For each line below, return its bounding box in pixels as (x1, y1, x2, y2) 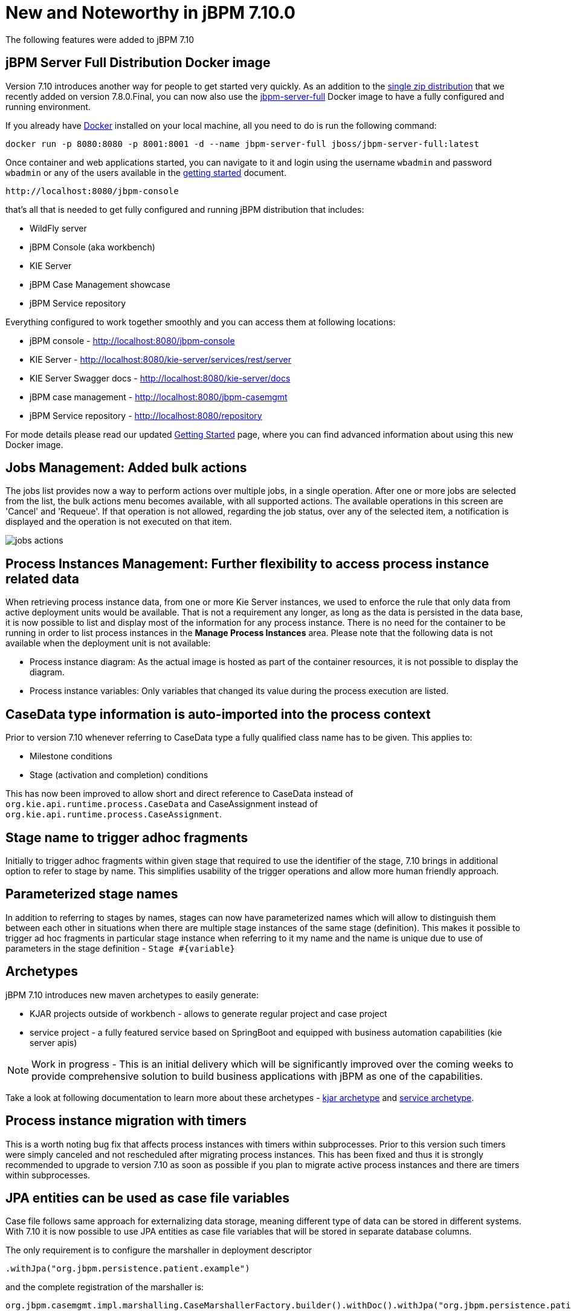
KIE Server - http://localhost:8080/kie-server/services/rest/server (30, 354, 292, 365)
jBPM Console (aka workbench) (30, 241, 155, 252)
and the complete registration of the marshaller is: (5, 1282, 204, 1293)
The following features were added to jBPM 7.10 (5, 34, 195, 45)
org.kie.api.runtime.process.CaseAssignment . (5, 809, 222, 820)
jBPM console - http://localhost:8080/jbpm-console (30, 335, 235, 346)
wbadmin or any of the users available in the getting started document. (5, 167, 286, 178)
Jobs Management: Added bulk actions (5, 460, 247, 476)
